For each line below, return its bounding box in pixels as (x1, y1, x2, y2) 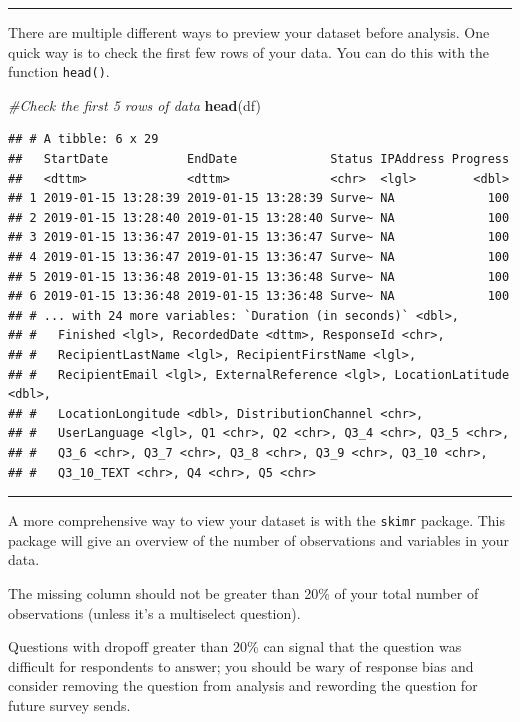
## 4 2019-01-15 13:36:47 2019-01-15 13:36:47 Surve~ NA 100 (8, 250, 510, 264)
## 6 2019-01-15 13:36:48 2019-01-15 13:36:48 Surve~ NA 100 (8, 289, 510, 304)
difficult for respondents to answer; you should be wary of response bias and (8, 655, 474, 676)
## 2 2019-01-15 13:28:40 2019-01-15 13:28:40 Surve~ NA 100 (8, 210, 510, 225)
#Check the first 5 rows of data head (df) (8, 94, 261, 115)
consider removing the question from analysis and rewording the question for (8, 675, 478, 696)
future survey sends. (8, 694, 131, 715)
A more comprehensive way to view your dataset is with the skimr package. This (8, 510, 505, 531)
